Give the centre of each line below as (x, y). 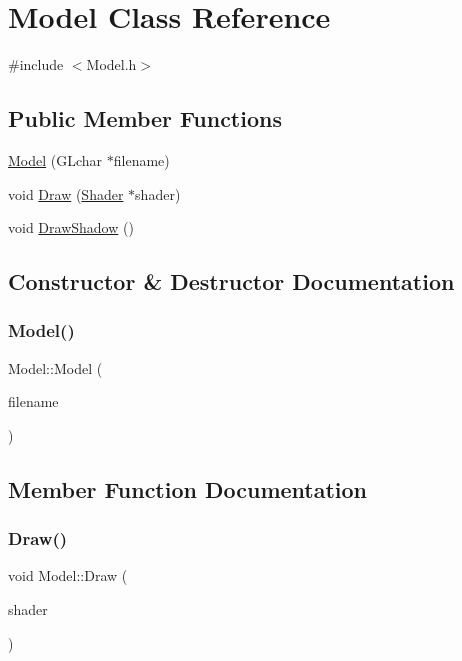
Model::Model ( (55, 367)
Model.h (111, 64)
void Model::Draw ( (68, 575)
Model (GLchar (55, 159)
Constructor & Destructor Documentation (231, 281)
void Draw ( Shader (66, 193)
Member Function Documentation (188, 488)
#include (36, 64)
